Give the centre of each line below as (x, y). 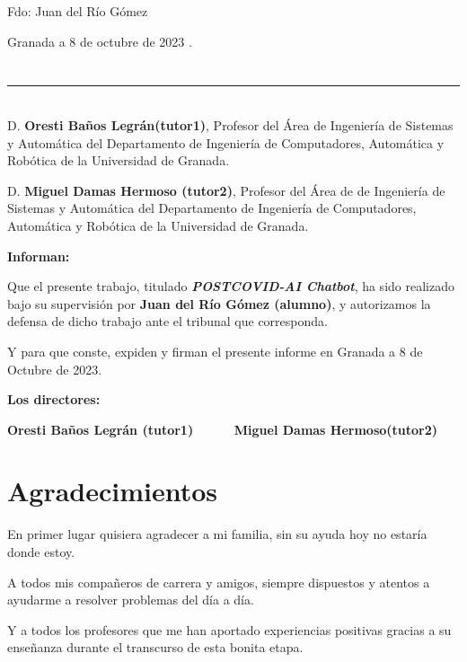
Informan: (39, 256)
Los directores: (54, 399)
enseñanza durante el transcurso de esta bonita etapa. (155, 647)
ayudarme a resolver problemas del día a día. (131, 600)
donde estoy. (41, 552)
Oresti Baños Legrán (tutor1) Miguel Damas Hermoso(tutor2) (223, 429)
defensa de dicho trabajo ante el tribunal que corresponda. (167, 321)
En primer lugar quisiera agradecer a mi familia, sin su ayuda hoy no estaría (217, 534)
